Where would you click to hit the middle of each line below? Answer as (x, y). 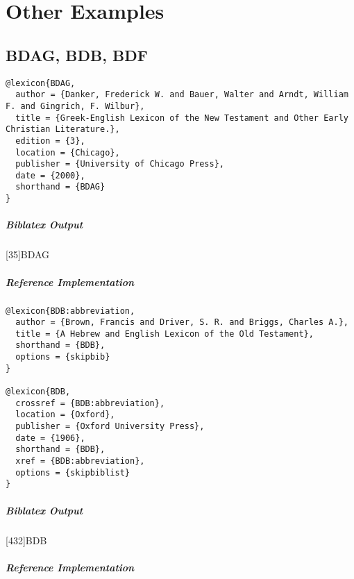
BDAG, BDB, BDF (77, 54)
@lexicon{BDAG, (41, 83)
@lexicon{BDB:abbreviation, (70, 311)
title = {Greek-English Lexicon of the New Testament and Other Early (182, 118)
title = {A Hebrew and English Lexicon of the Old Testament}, (165, 334)
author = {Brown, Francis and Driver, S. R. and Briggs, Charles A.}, (182, 322)
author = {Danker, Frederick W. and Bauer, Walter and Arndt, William (182, 95)
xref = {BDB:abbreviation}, (80, 461)
